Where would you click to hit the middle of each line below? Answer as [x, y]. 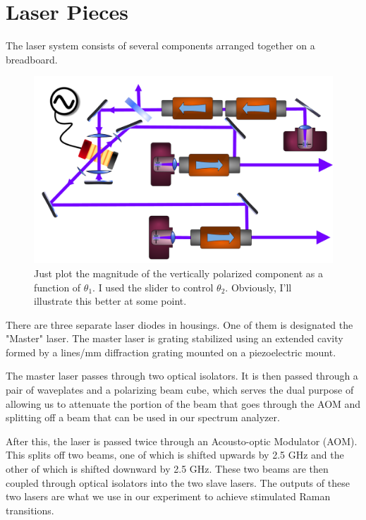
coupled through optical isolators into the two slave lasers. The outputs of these [178, 482]
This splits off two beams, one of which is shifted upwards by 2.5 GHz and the [175, 455]
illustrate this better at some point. [110, 301]
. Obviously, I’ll [258, 287]
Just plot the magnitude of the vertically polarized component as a [178, 273]
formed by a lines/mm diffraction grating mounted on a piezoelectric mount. [171, 352]
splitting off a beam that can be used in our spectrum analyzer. [143, 417]
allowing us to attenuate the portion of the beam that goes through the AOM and [183, 403]
